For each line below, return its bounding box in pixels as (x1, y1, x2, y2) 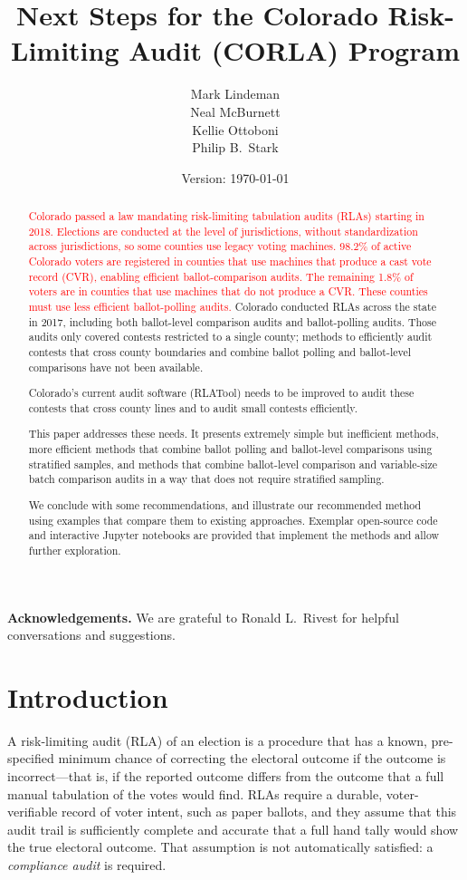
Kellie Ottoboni (192, 120, 279, 139)
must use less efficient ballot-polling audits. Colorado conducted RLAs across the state (28, 299, 436, 314)
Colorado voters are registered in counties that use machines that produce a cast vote (28, 254, 432, 269)
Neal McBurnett (190, 102, 281, 121)
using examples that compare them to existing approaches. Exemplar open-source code (28, 512, 438, 527)
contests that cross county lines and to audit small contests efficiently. (28, 400, 357, 415)
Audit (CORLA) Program (129, 32, 460, 69)
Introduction (7, 678, 168, 715)
